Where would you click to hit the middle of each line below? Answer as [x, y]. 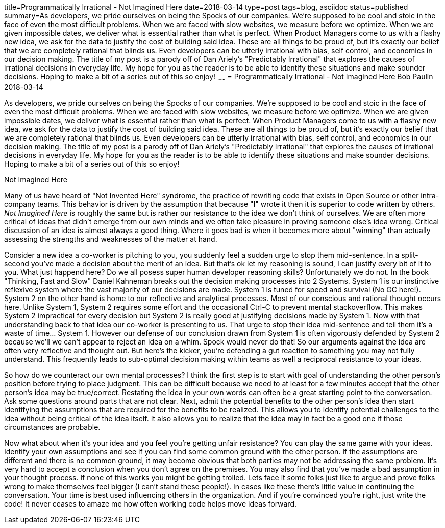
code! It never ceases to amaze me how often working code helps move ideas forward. [151, 503]
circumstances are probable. [52, 427]
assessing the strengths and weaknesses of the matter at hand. [111, 239]
